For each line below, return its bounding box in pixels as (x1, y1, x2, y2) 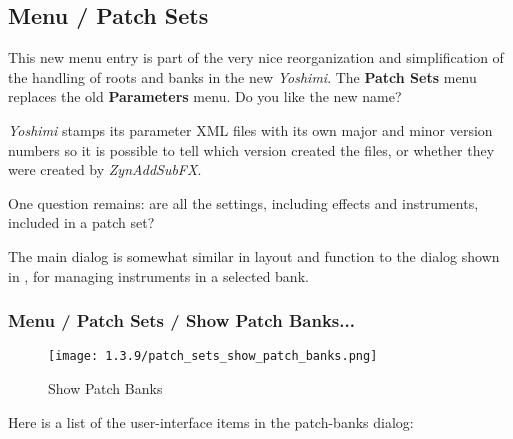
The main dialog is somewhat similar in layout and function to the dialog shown (8, 245, 500, 266)
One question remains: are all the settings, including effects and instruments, (8, 192, 479, 213)
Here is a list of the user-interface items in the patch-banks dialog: (8, 411, 414, 432)
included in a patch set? (8, 212, 155, 233)
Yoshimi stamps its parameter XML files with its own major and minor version (8, 119, 493, 140)
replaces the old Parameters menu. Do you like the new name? (8, 86, 402, 107)
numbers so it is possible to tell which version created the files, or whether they (8, 139, 495, 160)
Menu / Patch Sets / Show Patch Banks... (8, 308, 355, 333)
